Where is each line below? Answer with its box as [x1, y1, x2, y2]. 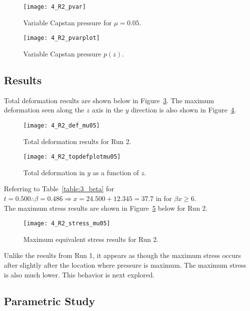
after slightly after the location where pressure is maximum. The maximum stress [4, 260, 246, 270]
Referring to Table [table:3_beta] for [4, 183, 115, 194]
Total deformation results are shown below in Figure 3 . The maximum [4, 95, 215, 105]
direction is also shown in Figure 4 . [131, 105, 236, 115]
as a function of [93, 167, 139, 177]
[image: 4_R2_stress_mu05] [23, 220, 110, 227]
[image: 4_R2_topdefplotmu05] [23, 153, 121, 161]
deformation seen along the [4, 105, 84, 115]
